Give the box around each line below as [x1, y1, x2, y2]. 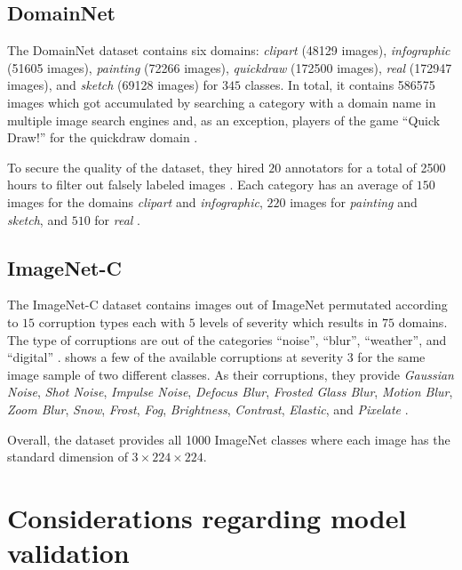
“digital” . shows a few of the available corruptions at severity [7, 348, 344, 366]
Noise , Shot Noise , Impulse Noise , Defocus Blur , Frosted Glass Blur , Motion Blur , [7, 382, 453, 401]
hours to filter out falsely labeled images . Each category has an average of [7, 175, 413, 194]
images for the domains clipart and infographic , [7, 192, 263, 211]
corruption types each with [38, 312, 186, 331]
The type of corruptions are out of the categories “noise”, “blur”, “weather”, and [7, 330, 447, 349]
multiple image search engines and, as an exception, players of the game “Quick [7, 110, 441, 129]
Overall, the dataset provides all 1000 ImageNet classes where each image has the [7, 430, 450, 448]
